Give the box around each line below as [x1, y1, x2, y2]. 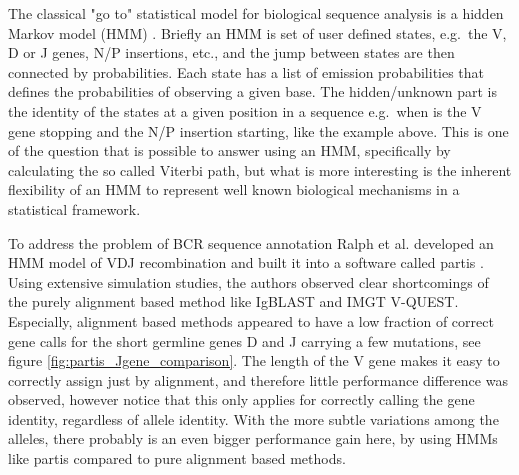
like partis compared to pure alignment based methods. [8, 448, 346, 469]
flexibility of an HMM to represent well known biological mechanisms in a [8, 179, 460, 200]
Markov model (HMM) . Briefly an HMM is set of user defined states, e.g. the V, [8, 22, 507, 43]
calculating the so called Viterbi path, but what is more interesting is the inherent [8, 159, 512, 180]
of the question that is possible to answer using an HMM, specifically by [8, 140, 451, 161]
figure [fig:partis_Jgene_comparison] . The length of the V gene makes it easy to [8, 350, 500, 371]
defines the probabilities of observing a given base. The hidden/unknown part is [8, 81, 497, 102]
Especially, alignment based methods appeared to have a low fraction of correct [8, 310, 494, 331]
